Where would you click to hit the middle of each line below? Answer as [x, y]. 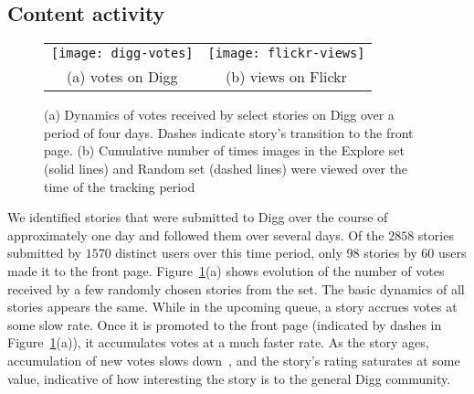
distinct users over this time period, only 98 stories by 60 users [291, 253]
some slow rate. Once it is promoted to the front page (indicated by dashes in [225, 324]
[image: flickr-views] [286, 53]
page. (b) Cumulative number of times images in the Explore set [224, 150]
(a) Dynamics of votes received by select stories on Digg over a [219, 115]
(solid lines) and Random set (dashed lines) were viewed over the [226, 168]
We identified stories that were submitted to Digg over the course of [198, 217]
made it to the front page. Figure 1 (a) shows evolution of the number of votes [226, 270]
